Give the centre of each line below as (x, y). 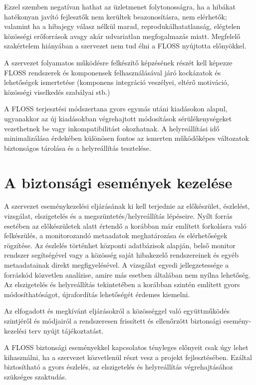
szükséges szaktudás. (35, 376)
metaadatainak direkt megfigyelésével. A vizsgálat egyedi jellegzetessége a (117, 265)
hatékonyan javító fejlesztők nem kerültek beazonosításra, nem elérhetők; (116, 16)
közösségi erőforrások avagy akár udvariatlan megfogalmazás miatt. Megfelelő (122, 36)
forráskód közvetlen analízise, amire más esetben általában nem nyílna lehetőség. (127, 274)
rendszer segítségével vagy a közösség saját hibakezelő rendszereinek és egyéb (122, 255)
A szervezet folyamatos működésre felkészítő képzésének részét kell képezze (118, 62)
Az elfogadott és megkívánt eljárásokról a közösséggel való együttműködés (117, 311)
